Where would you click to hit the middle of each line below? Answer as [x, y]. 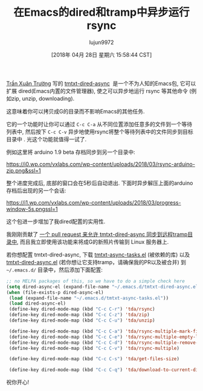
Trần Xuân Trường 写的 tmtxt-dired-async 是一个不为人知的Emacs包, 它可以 [101, 83]
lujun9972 [101, 42]
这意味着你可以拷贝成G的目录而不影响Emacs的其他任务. [76, 111]
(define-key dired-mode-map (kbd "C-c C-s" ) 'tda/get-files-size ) [94, 359]
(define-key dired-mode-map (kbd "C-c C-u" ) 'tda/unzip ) [82, 320]
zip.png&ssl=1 [24, 170]
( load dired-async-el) [37, 304]
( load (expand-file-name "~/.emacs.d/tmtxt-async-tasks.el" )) [89, 298]
